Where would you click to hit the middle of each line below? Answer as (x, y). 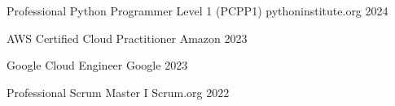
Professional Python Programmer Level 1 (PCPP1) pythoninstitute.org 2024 (197, 11)
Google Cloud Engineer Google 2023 (97, 65)
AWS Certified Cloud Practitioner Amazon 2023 (127, 38)
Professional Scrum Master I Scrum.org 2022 (118, 92)
